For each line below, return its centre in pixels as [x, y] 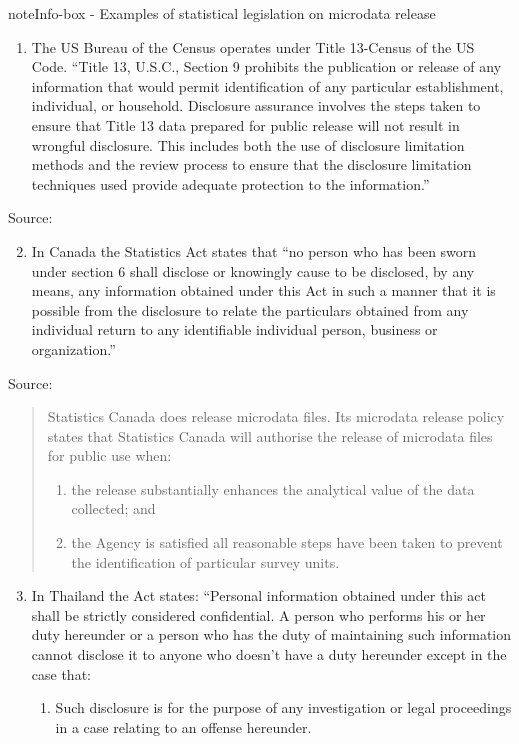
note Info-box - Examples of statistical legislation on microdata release [222, 13]
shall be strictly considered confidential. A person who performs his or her [258, 614]
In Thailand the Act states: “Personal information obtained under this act [258, 595]
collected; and [113, 508]
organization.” [73, 348]
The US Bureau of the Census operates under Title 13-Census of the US [253, 46]
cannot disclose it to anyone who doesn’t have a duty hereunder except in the [269, 654]
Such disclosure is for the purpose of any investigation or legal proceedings [283, 707]
